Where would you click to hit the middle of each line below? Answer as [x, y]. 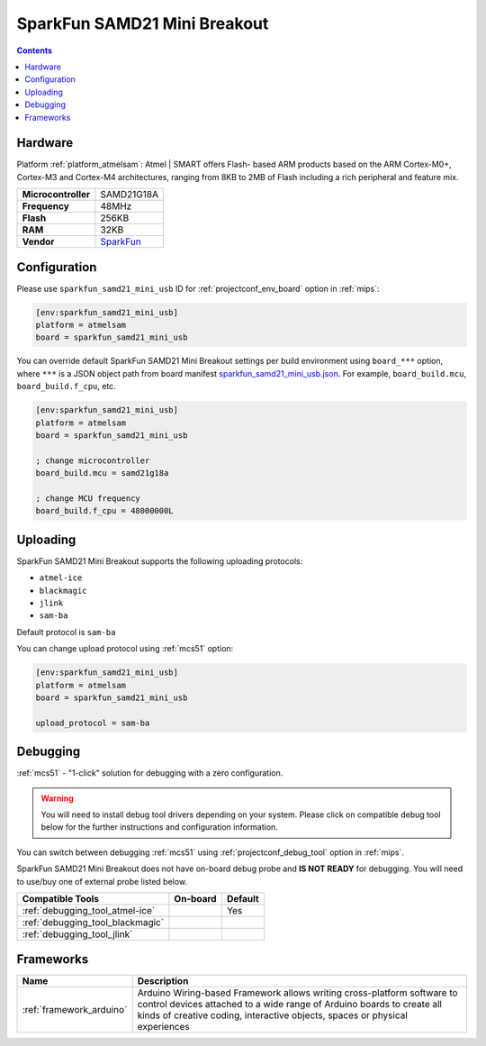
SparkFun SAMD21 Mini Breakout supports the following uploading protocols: [160, 561]
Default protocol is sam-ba [66, 632]
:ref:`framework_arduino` [75, 1010]
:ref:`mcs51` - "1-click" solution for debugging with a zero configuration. [150, 773]
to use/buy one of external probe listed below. [102, 881]
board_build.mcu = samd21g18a [102, 473]
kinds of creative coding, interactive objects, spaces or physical [273, 1015]
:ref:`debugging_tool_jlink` [77, 934]
